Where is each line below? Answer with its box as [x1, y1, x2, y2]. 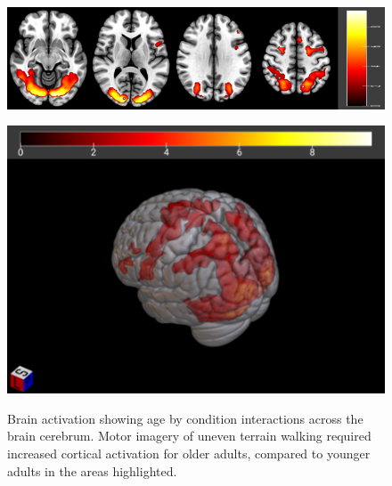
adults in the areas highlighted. [7, 461, 177, 480]
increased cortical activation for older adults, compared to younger [7, 444, 371, 463]
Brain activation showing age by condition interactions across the [7, 409, 363, 427]
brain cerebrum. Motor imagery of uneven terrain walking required [7, 426, 372, 445]
